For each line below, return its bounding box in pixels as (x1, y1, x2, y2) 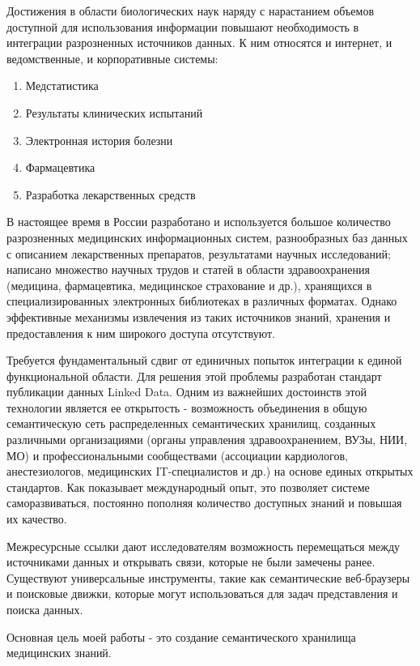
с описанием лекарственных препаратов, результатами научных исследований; (6, 245, 391, 262)
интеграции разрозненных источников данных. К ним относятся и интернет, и (6, 34, 392, 51)
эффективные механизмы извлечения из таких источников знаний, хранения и (6, 308, 391, 325)
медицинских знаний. (6, 644, 112, 661)
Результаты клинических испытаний (25, 104, 203, 121)
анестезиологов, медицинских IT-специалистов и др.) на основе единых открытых (6, 463, 414, 480)
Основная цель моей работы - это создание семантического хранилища (6, 628, 356, 645)
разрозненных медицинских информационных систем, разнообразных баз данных (6, 228, 408, 245)
